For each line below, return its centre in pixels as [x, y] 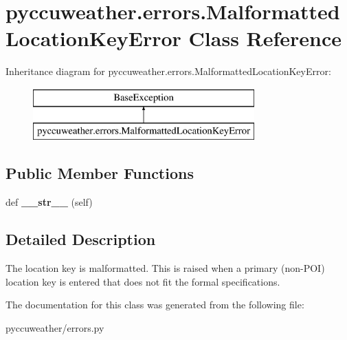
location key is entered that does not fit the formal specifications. [143, 281]
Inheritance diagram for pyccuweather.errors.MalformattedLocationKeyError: [168, 71]
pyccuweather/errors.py [55, 327]
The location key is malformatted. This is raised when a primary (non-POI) [165, 268]
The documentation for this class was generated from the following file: [155, 305]
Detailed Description [81, 239]
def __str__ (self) [49, 202]
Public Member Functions [100, 173]
